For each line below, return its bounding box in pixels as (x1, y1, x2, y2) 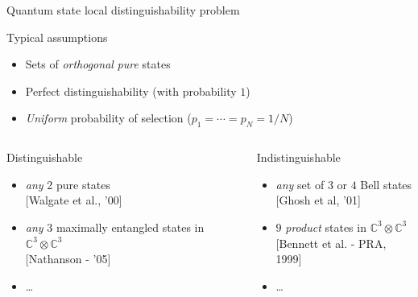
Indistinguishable (256, 149, 341, 166)
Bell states (360, 175, 412, 192)
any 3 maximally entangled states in (25, 218, 205, 235)
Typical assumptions (6, 28, 108, 45)
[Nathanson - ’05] (25, 250, 111, 267)
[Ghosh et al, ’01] (275, 192, 361, 208)
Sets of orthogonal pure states (25, 56, 171, 72)
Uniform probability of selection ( (25, 109, 192, 126)
